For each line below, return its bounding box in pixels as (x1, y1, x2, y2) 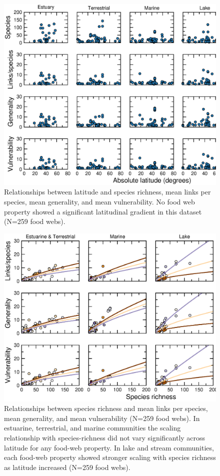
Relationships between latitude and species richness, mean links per (4, 186, 211, 197)
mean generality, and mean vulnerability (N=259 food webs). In (4, 412, 200, 423)
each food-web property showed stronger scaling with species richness (4, 452, 216, 462)
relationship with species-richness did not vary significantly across (4, 432, 205, 443)
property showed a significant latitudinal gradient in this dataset (4, 206, 202, 216)
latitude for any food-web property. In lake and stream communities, (4, 442, 214, 452)
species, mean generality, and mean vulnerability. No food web (4, 196, 195, 207)
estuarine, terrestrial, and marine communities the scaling (4, 422, 181, 433)
